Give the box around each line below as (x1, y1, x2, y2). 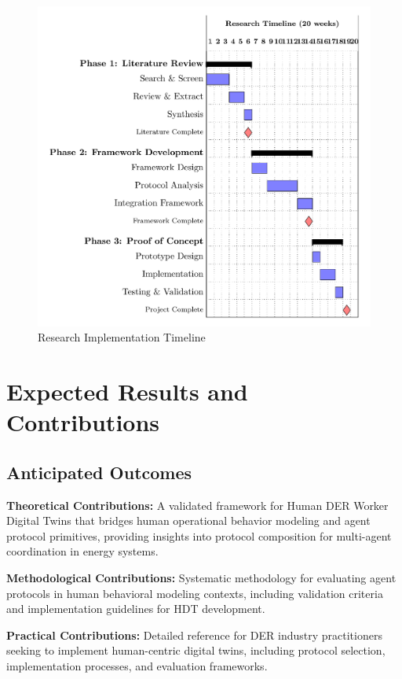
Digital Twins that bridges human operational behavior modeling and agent (6, 512, 371, 529)
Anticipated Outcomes (6, 459, 192, 484)
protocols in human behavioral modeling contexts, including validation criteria (6, 585, 383, 601)
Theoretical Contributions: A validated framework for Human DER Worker (6, 496, 389, 513)
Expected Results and (6, 375, 248, 407)
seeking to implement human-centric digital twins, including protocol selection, (6, 642, 386, 659)
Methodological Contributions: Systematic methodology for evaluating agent (6, 569, 397, 585)
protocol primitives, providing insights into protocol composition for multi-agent (6, 527, 392, 544)
